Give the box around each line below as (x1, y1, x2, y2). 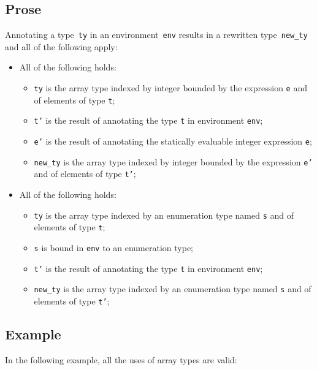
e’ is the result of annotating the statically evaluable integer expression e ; (34, 135, 312, 148)
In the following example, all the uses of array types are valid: (5, 353, 237, 366)
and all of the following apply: (5, 40, 118, 53)
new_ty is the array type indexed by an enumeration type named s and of (34, 282, 311, 295)
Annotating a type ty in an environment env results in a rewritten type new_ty (5, 28, 308, 41)
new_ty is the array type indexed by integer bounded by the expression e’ (34, 155, 313, 168)
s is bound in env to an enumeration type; (34, 241, 194, 254)
